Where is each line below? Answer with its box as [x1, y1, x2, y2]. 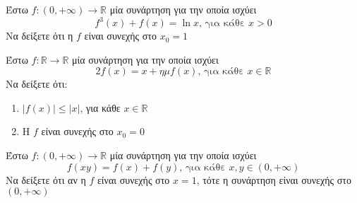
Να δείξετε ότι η [6, 28, 73, 43]
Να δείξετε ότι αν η [6, 172, 86, 187]
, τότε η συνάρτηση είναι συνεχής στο [196, 172, 351, 187]
